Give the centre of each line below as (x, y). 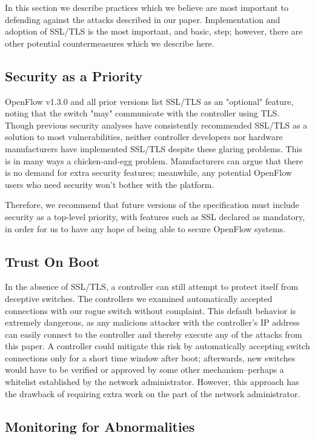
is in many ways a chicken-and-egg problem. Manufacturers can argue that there (154, 160)
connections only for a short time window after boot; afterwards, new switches (150, 357)
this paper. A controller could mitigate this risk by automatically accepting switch (157, 346)
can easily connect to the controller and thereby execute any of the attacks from (154, 334)
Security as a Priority (74, 75)
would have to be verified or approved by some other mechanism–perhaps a (144, 370)
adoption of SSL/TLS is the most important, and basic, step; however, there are (154, 31)
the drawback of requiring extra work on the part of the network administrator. (153, 393)
